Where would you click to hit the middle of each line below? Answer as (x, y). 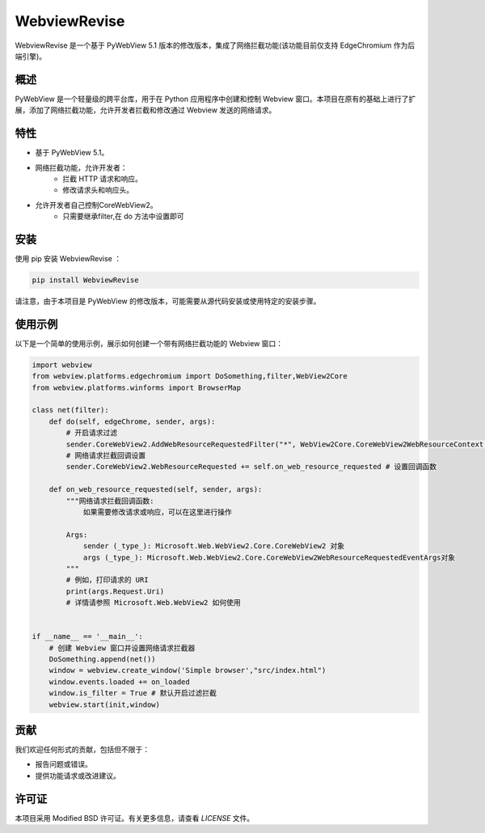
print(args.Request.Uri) (115, 591)
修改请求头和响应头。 (98, 190)
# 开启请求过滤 (91, 433)
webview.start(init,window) (105, 704)
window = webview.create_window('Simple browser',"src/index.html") (188, 670)
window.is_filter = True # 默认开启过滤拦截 (133, 693)
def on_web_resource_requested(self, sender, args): (156, 490)
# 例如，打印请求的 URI (107, 580)
